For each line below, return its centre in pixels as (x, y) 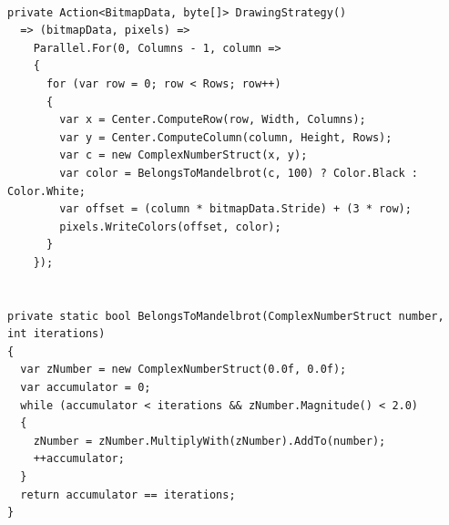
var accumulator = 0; (86, 388)
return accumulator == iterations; (128, 494)
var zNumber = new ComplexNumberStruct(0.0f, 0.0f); (184, 370)
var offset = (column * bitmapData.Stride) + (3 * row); (235, 209)
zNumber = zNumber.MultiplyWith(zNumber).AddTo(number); (209, 441)
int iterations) (56, 334)
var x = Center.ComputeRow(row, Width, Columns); (213, 120)
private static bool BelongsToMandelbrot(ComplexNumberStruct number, (226, 316)
